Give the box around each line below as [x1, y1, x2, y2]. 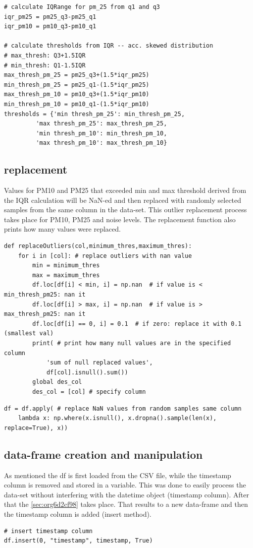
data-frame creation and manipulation [4, 446, 203, 462]
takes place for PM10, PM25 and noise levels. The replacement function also [4, 214, 236, 224]
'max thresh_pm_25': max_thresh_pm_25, [36, 120, 167, 127]
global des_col [32, 378, 82, 386]
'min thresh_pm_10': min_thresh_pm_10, [36, 129, 167, 137]
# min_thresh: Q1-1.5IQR [4, 61, 86, 69]
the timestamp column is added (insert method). [4, 508, 152, 519]
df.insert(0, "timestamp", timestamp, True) [4, 537, 153, 545]
